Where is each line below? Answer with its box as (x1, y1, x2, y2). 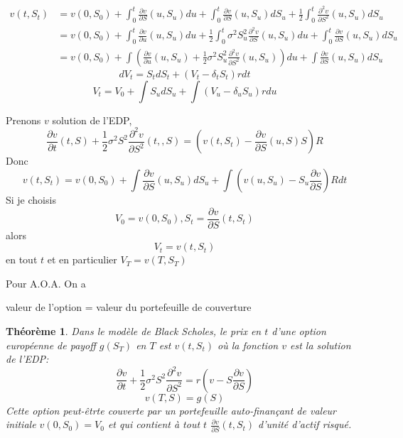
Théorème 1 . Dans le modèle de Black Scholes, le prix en (6, 324, 262, 339)
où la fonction (217, 337, 279, 352)
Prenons (6, 112, 41, 127)
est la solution (289, 337, 351, 352)
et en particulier (47, 252, 117, 267)
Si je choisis (6, 192, 56, 207)
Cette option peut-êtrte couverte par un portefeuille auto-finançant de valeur (6, 403, 336, 417)
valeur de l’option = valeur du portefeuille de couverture (6, 300, 252, 314)
